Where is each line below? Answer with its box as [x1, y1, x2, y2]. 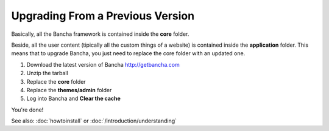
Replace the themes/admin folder [26, 86, 112, 93]
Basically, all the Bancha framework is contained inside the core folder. [11, 30, 189, 38]
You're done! [11, 106, 44, 113]
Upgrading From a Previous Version [11, 9, 195, 22]
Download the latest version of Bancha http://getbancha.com [26, 61, 180, 68]
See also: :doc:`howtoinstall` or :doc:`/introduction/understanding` [11, 117, 177, 124]
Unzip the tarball [26, 70, 68, 77]
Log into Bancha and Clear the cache [26, 95, 121, 102]
